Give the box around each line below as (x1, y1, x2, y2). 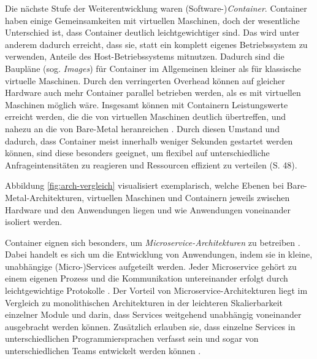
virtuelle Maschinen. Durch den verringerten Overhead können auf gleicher (5, 74, 285, 87)
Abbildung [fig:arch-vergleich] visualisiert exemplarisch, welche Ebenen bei (5, 179, 284, 192)
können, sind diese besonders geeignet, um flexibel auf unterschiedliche (5, 146, 270, 159)
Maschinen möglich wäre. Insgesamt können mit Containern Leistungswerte (5, 98, 288, 111)
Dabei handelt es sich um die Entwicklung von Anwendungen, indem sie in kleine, (5, 248, 313, 261)
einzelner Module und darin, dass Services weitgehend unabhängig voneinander (5, 308, 302, 321)
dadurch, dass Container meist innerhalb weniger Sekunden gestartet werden (5, 134, 293, 147)
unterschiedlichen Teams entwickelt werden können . (5, 344, 201, 357)
